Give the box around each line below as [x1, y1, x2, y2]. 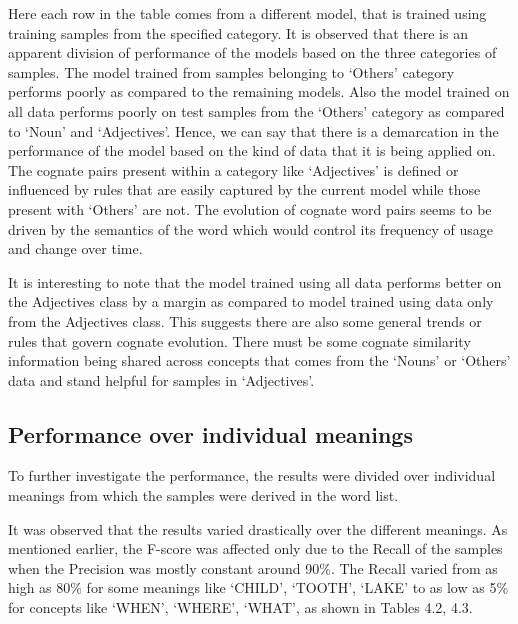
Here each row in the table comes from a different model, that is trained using [8, 3, 487, 23]
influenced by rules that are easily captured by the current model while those [8, 179, 481, 200]
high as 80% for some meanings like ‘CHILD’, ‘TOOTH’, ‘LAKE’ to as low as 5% [8, 577, 509, 598]
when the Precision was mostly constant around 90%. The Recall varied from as [8, 557, 498, 578]
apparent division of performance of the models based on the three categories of [8, 42, 497, 63]
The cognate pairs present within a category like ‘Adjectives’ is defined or [8, 159, 459, 180]
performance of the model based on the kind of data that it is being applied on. [8, 140, 496, 161]
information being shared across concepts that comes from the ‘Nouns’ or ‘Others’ [8, 350, 511, 371]
